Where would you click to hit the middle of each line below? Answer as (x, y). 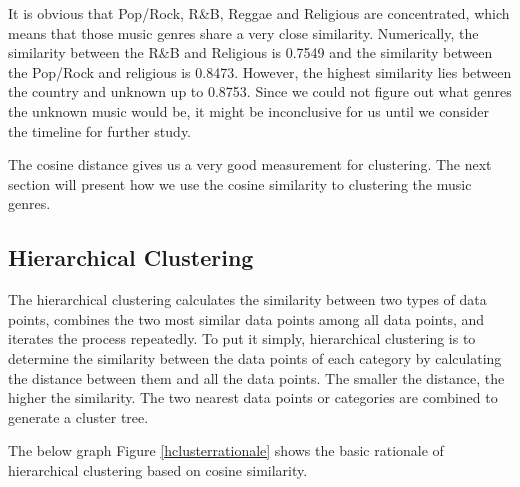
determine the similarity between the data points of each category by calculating (255, 357)
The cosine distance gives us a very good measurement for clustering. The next (250, 164)
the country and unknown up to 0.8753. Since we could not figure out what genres (260, 91)
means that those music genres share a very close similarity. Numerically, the (243, 32)
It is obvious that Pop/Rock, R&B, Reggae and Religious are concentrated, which (259, 13)
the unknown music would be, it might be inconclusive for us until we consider (249, 110)
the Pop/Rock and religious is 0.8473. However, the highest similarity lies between (260, 71)
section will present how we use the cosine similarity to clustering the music (240, 183)
